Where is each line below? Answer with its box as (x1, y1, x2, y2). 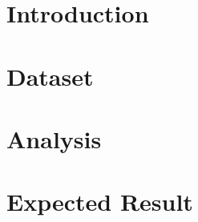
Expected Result (6, 185, 193, 218)
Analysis (6, 122, 102, 155)
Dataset (6, 59, 94, 92)
